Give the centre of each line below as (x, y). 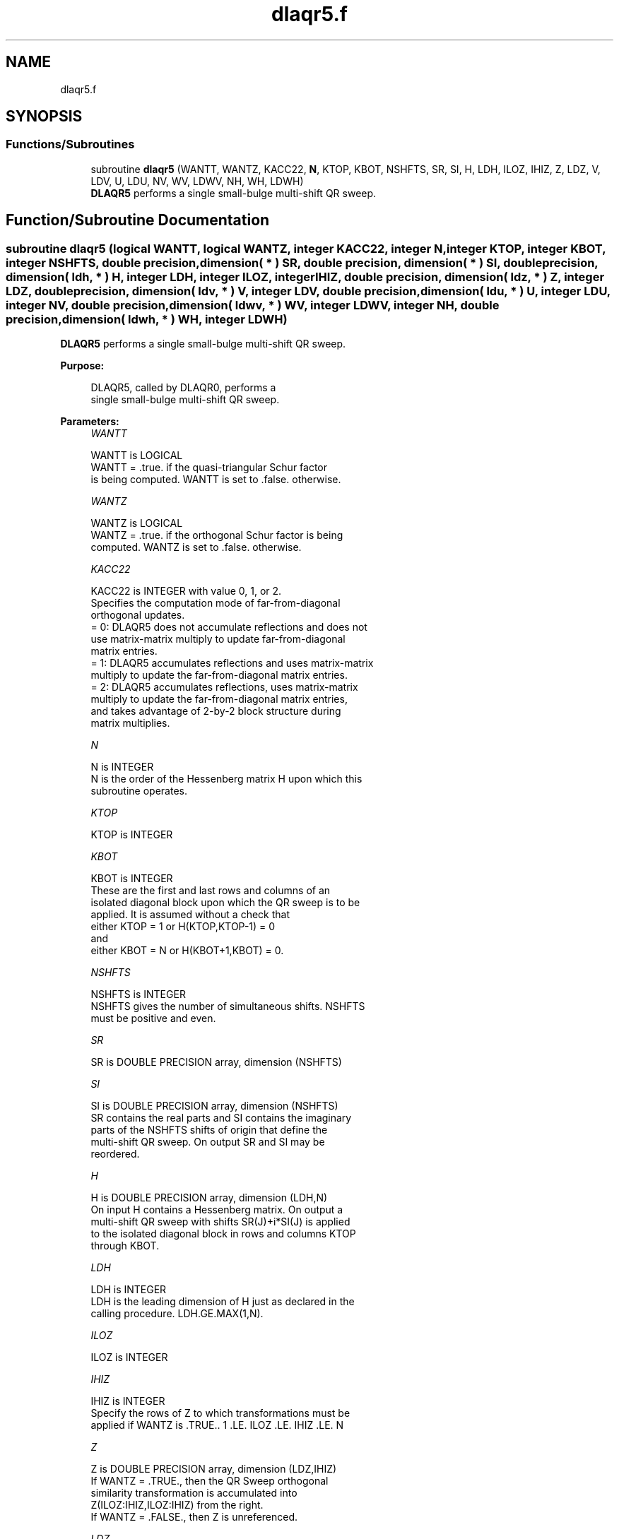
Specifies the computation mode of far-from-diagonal (216, 603)
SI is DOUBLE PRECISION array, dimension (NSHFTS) (214, 1106)
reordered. (115, 1154)
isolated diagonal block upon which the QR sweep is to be (225, 903)
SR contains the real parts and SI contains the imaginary (221, 1118)
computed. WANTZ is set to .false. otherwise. (196, 547)
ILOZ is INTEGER (129, 1357)
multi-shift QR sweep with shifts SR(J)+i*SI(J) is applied (220, 1222)
